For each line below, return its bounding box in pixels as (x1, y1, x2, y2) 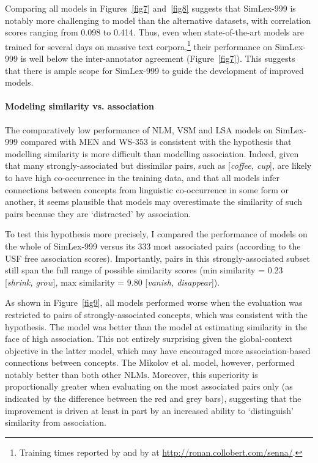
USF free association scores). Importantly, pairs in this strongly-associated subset (5, 251, 310, 264)
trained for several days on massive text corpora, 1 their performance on (5, 38, 272, 53)
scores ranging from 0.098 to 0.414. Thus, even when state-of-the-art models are (5, 26, 304, 39)
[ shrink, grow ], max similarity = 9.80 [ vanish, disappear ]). (5, 275, 220, 288)
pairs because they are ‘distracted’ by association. (5, 207, 191, 220)
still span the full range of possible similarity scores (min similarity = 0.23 (5, 264, 283, 276)
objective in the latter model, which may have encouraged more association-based (5, 344, 311, 357)
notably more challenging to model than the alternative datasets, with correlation (5, 13, 311, 26)
